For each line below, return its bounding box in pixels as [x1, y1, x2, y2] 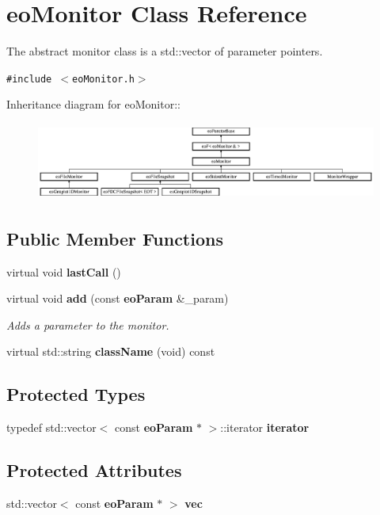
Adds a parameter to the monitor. [6, 316, 169, 333]
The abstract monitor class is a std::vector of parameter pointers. [6, 43, 323, 59]
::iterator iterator [220, 419, 310, 436]
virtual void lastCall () [6, 263, 121, 280]
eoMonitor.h [72, 73, 135, 85]
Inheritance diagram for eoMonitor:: [6, 96, 180, 113]
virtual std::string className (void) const [6, 343, 215, 360]
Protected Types [6, 382, 146, 406]
